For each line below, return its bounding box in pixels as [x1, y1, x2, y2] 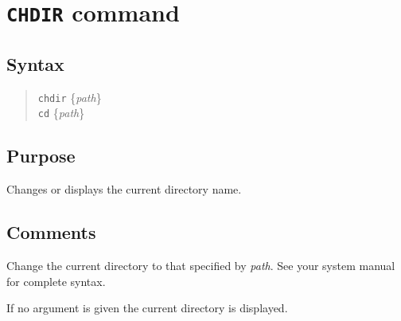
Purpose [6, 143, 76, 168]
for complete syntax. [6, 272, 106, 289]
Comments [6, 220, 96, 245]
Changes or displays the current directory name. [6, 181, 242, 198]
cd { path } [37, 104, 85, 121]
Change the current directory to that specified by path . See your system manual [6, 257, 395, 274]
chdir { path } [37, 88, 102, 105]
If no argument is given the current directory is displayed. [6, 299, 288, 316]
